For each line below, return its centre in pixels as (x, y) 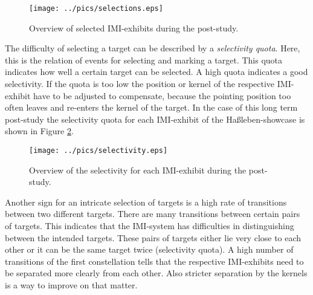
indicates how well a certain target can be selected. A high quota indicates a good (156, 72)
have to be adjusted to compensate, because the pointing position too (162, 95)
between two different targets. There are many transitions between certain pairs (153, 214)
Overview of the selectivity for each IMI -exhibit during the (138, 170)
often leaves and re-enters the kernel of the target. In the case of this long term (151, 107)
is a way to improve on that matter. (71, 285)
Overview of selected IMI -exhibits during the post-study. (134, 28)
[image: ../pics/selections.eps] (96, 8)
